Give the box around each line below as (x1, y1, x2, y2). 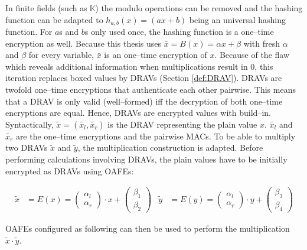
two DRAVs (5, 141, 48, 154)
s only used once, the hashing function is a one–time (84, 25, 274, 38)
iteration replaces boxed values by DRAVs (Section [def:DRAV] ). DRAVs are (5, 72, 282, 84)
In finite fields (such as (5, 2, 87, 14)
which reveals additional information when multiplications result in (5, 60, 248, 72)
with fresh (243, 37, 280, 49)
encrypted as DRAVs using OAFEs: (5, 164, 134, 177)
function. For (5, 25, 53, 38)
